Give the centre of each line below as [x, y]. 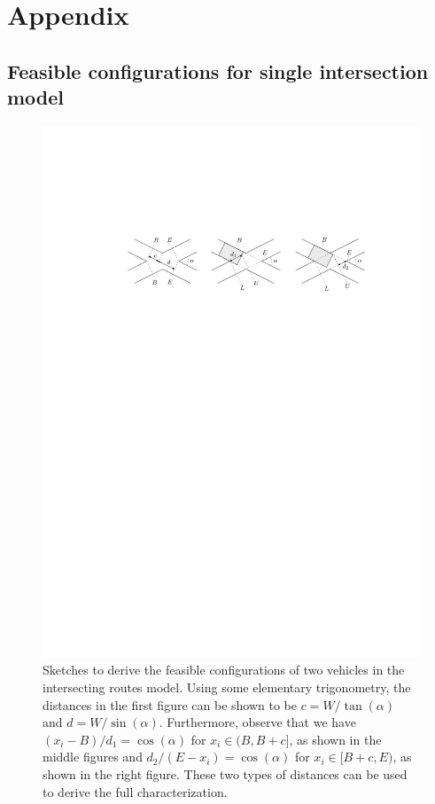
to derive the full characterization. [135, 791]
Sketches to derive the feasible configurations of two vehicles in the [224, 670]
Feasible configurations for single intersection [218, 70]
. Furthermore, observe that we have [257, 722]
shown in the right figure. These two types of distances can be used [225, 774]
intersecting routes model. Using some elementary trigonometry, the [227, 687]
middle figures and [93, 757]
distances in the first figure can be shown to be [170, 704]
